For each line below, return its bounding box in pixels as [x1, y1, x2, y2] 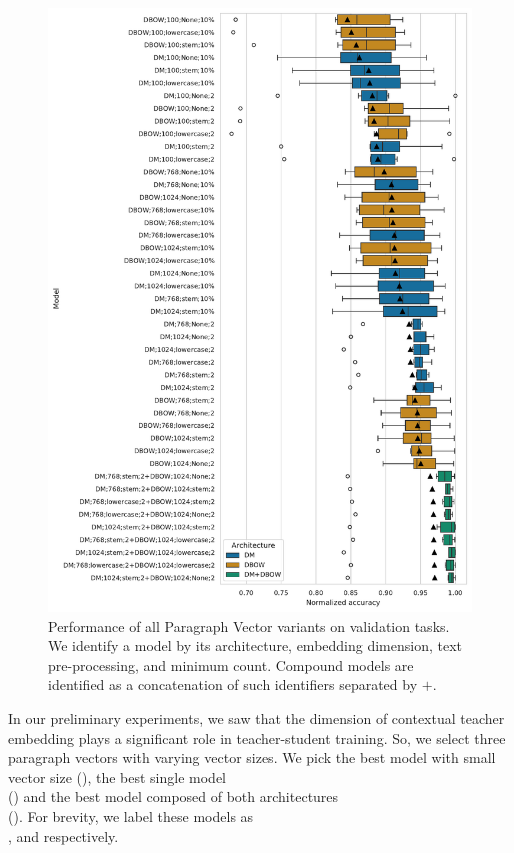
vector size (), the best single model [8, 766, 227, 787]
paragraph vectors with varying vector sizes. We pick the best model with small [8, 747, 496, 768]
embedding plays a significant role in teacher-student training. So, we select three [8, 727, 506, 748]
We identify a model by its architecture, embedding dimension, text [48, 635, 463, 656]
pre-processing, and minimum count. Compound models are [48, 654, 414, 675]
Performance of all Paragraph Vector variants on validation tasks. [48, 615, 450, 636]
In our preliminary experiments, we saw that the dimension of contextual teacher [8, 708, 505, 729]
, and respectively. [8, 825, 119, 846]
